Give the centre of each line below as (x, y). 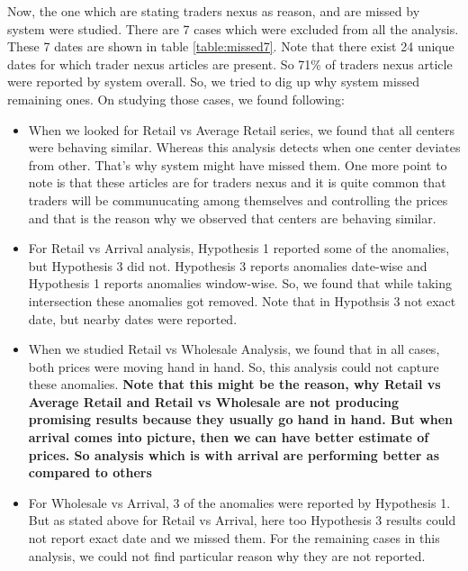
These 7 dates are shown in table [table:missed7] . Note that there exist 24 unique (231, 46)
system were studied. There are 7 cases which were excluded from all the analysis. (233, 28)
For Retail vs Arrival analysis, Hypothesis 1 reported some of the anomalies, (239, 248)
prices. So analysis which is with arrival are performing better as (234, 454)
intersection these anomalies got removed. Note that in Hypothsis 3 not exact (242, 300)
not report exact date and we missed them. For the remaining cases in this (234, 538)
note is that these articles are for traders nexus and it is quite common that (237, 182)
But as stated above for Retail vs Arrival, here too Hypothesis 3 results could (242, 520)
